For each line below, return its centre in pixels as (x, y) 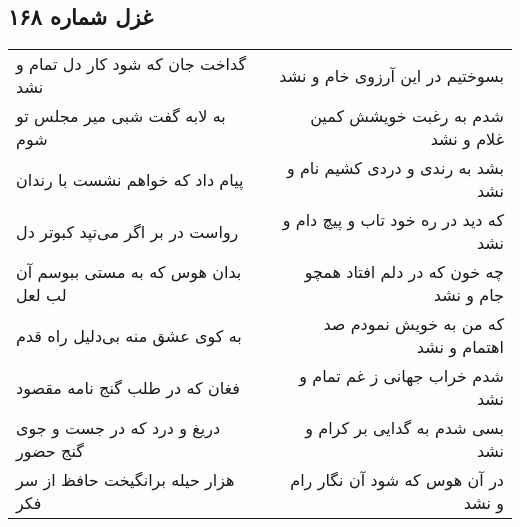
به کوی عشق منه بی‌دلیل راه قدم (129, 335)
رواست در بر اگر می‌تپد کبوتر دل (127, 231)
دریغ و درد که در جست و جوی (118, 428)
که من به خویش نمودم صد (413, 324)
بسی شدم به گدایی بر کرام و (404, 428)
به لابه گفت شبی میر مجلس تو (121, 116)
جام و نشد (468, 295)
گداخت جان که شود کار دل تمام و (131, 64)
